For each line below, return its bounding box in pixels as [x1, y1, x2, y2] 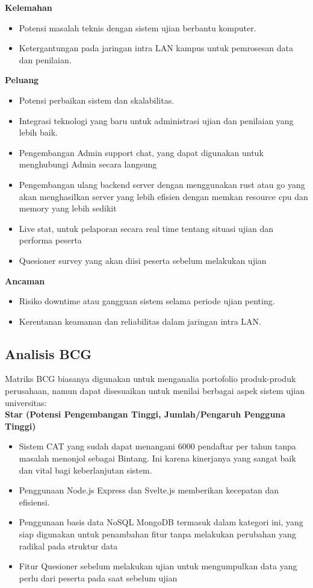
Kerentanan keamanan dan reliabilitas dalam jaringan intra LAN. [19, 314, 262, 327]
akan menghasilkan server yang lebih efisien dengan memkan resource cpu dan [19, 190, 308, 202]
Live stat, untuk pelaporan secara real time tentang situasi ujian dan [19, 222, 273, 234]
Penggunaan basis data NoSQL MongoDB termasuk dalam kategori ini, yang [19, 516, 303, 528]
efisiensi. [19, 495, 50, 508]
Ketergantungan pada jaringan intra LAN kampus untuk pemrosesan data [19, 42, 294, 54]
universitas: [5, 396, 47, 408]
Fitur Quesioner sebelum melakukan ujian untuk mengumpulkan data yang [19, 560, 297, 572]
